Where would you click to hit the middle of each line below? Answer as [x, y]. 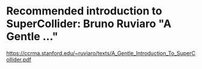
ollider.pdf [19, 59]
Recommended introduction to [84, 11]
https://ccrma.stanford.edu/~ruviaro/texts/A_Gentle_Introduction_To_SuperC [101, 53]
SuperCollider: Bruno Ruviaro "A [89, 24]
